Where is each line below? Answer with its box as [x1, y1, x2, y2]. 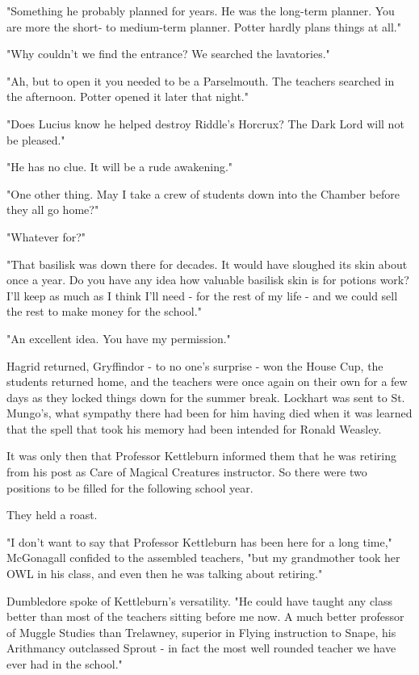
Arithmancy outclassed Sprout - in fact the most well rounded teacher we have [6, 639, 396, 656]
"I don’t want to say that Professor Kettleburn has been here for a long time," [6, 533, 392, 550]
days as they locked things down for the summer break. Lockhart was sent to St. [6, 388, 405, 405]
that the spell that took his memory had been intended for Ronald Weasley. [6, 420, 382, 437]
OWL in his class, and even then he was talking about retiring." [6, 565, 323, 582]
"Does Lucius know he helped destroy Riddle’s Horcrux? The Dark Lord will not [6, 115, 404, 132]
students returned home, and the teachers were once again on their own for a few [6, 373, 408, 390]
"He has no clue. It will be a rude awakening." [6, 158, 233, 175]
